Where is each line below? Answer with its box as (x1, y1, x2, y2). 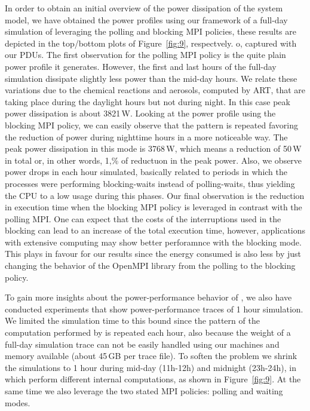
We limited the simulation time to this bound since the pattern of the (5, 314, 260, 327)
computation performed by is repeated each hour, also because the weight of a (5, 326, 291, 339)
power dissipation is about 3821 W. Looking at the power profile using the (5, 107, 276, 119)
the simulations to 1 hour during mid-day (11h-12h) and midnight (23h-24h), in (5, 361, 296, 373)
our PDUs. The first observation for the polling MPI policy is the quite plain (5, 48, 286, 61)
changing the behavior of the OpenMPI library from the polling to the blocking (5, 259, 296, 272)
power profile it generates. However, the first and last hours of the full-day (5, 60, 277, 72)
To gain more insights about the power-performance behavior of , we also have (5, 291, 292, 303)
